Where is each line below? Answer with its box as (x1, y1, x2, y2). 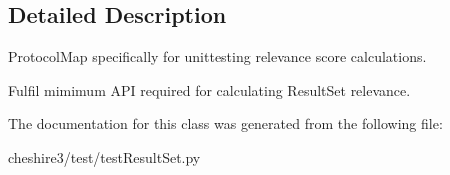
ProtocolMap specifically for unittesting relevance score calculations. (8, 46, 427, 67)
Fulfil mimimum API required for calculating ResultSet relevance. (8, 79, 411, 100)
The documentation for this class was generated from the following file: (8, 113, 443, 134)
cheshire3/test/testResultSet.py (8, 146, 201, 167)
